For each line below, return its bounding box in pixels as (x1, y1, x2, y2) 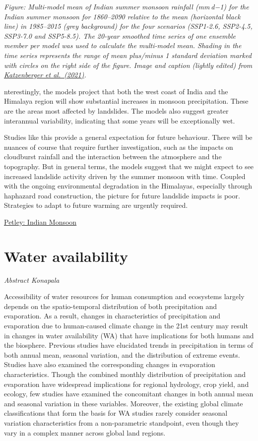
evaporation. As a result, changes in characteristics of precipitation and (4, 311, 221, 321)
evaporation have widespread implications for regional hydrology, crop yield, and (4, 378, 249, 389)
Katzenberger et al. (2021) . (4, 69, 86, 80)
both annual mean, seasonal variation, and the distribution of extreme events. (4, 349, 240, 360)
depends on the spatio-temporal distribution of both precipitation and (4, 301, 217, 311)
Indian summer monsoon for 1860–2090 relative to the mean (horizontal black (4, 11, 241, 21)
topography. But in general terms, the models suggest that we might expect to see (4, 161, 254, 171)
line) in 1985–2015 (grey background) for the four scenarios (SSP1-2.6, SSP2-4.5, (4, 21, 253, 31)
